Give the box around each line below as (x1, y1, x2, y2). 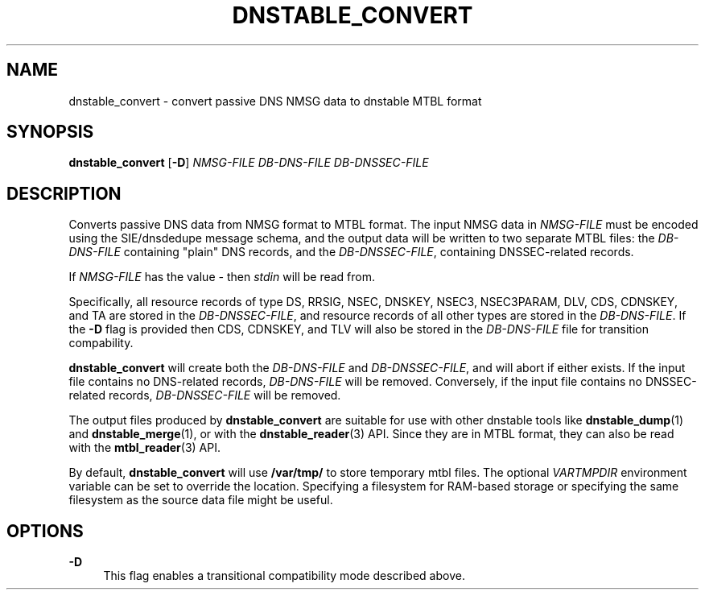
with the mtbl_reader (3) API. (68, 441, 221, 455)
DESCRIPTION (6, 183, 122, 204)
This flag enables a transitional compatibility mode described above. (103, 569, 465, 583)
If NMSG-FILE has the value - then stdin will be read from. (68, 270, 376, 284)
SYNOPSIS (6, 122, 94, 143)
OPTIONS (6, 520, 84, 541)
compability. (68, 336, 134, 350)
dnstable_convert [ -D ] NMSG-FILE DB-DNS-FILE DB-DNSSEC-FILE (68, 155, 429, 170)
